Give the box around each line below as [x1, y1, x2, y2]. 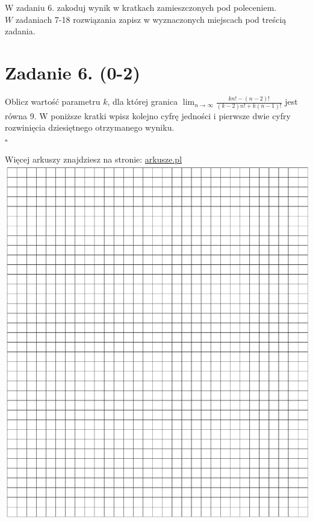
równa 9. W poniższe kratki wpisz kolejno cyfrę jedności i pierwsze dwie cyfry [5, 109, 291, 122]
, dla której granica [107, 95, 178, 108]
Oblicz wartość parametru [5, 95, 101, 108]
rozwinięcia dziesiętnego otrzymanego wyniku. [5, 121, 175, 134]
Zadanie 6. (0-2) [5, 60, 140, 84]
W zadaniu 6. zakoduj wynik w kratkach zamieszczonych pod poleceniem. [5, 1, 277, 13]
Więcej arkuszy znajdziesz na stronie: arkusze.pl [5, 153, 182, 166]
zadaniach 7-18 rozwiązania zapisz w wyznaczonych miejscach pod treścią [15, 13, 287, 25]
